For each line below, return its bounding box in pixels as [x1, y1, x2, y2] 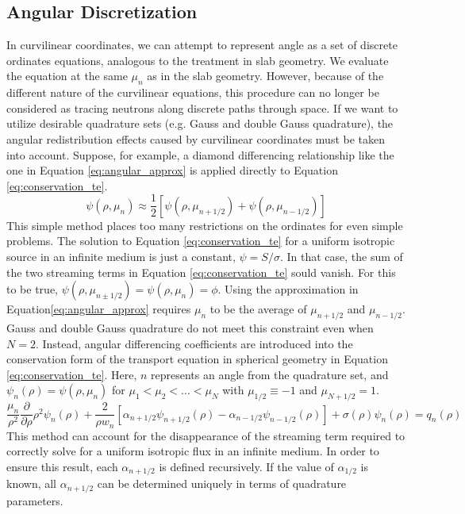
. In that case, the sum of [279, 248, 403, 264]
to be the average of [209, 301, 307, 317]
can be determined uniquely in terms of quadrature [97, 475, 347, 492]
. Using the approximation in [217, 281, 359, 297]
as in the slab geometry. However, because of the [147, 67, 384, 84]
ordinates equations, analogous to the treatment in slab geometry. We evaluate [6, 52, 389, 68]
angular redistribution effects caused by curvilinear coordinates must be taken [6, 130, 386, 147]
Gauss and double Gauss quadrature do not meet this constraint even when [6, 319, 374, 336]
